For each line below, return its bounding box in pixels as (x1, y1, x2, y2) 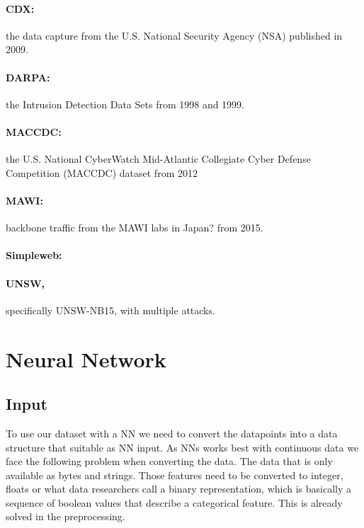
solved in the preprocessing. (6, 509, 125, 524)
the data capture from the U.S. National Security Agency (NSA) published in (6, 28, 343, 42)
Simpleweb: (6, 248, 62, 263)
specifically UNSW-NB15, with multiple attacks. (6, 302, 215, 317)
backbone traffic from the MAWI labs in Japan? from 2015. (6, 220, 263, 235)
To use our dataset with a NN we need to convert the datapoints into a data (6, 425, 338, 440)
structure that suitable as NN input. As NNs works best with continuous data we (6, 440, 359, 454)
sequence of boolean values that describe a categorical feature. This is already (6, 495, 343, 510)
